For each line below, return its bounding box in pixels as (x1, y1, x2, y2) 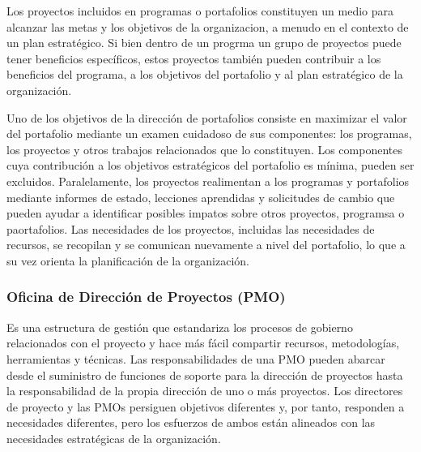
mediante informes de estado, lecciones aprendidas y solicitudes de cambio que (6, 188, 395, 205)
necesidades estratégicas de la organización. (6, 429, 221, 446)
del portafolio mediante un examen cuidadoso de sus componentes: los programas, (6, 125, 412, 142)
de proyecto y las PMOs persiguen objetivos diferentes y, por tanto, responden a (6, 398, 405, 415)
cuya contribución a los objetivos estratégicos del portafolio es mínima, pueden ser (6, 157, 415, 174)
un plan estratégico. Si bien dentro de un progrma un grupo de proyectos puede (6, 34, 402, 51)
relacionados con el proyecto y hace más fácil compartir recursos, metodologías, (6, 334, 400, 351)
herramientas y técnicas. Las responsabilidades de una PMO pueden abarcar (6, 350, 385, 367)
